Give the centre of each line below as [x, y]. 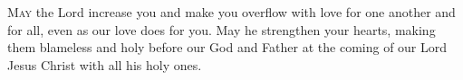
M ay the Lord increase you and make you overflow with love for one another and [231, 12]
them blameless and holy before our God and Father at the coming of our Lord [227, 47]
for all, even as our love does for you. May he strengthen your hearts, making [222, 29]
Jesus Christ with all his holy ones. [105, 64]
